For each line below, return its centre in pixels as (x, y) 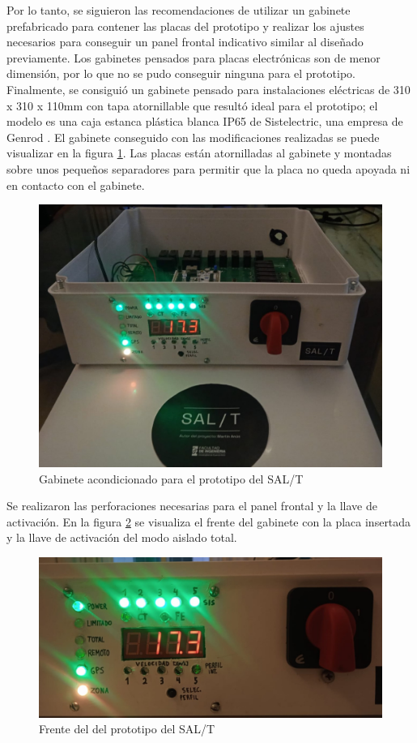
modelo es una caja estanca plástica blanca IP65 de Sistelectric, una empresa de (205, 121)
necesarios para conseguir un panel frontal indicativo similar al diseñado (185, 42)
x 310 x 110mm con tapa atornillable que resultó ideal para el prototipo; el (192, 105)
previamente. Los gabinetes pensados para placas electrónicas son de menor (194, 57)
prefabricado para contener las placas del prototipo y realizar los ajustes (185, 26)
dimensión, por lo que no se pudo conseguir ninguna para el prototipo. (181, 73)
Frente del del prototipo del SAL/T (127, 729)
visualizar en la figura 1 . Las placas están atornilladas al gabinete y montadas (199, 153)
